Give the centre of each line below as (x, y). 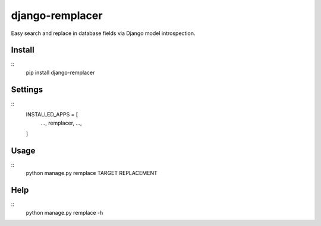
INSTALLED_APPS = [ (52, 114)
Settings (27, 89)
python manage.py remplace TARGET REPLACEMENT (92, 173)
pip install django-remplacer (60, 72)
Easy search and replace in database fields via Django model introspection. (103, 33)
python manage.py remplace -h (64, 212)
